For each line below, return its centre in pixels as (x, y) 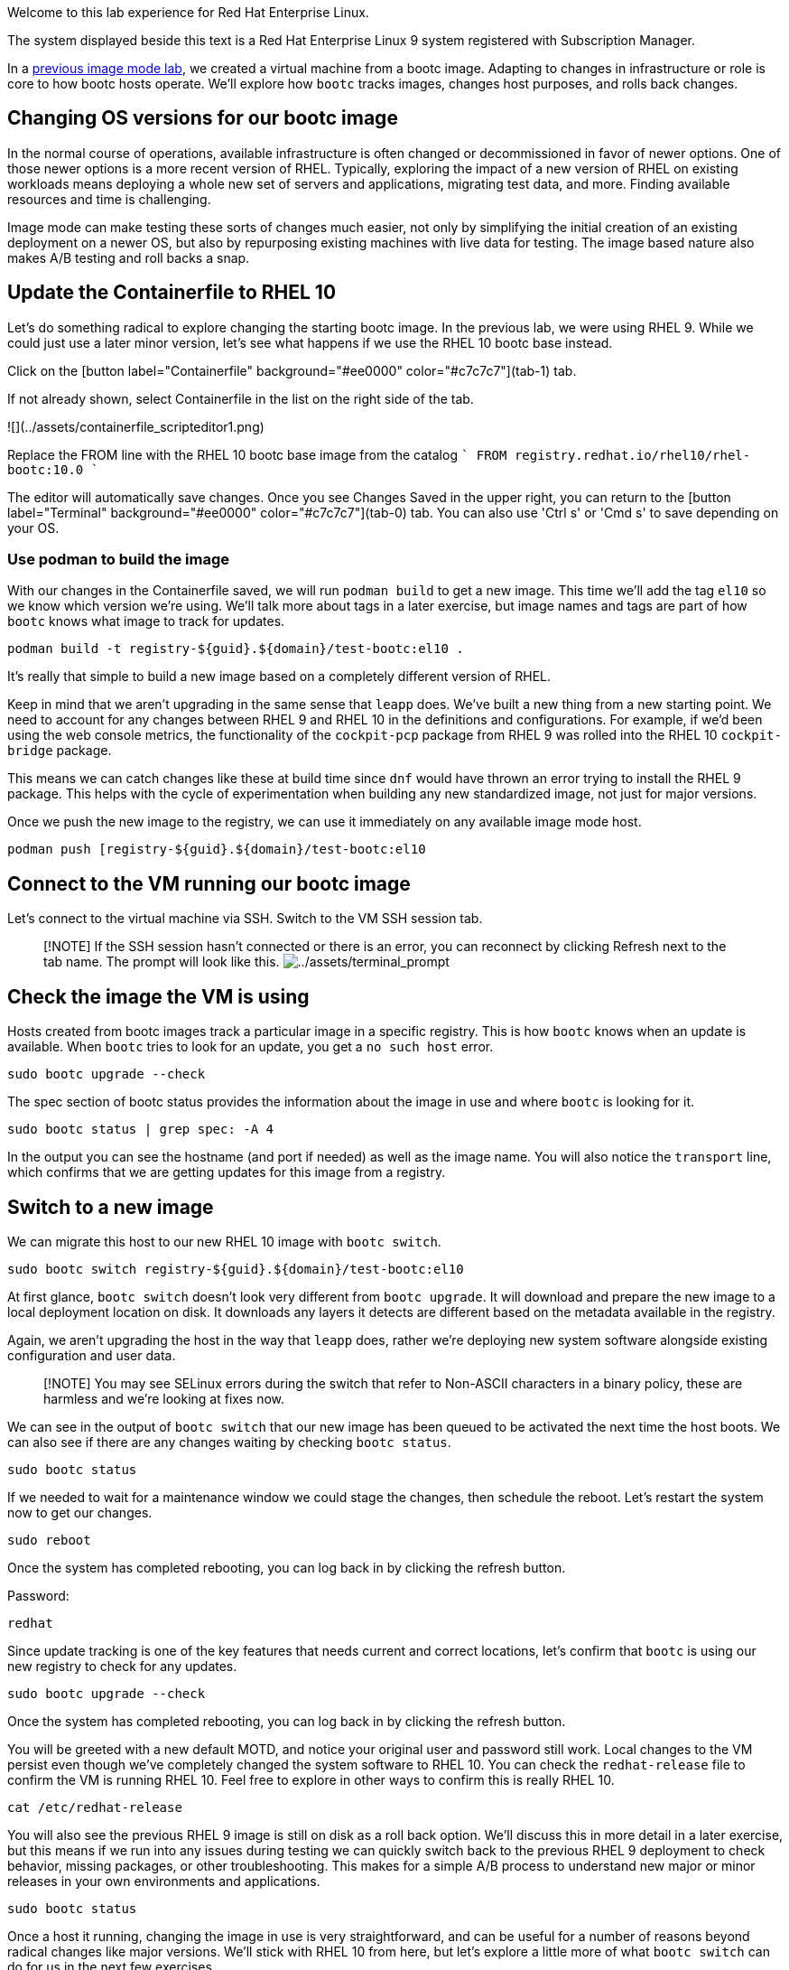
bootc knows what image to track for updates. (146, 621)
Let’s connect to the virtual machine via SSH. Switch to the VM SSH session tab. (245, 919)
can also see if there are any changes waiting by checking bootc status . (229, 1442)
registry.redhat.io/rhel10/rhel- (632, 455)
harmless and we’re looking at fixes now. (164, 1398)
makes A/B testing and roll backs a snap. (129, 257)
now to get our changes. (80, 1512)
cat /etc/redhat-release (95, 1807)
